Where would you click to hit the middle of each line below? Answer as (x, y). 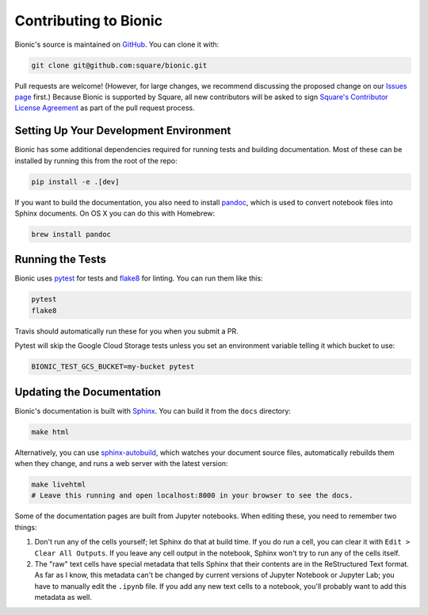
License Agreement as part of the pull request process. (105, 108)
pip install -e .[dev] (75, 181)
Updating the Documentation (88, 392)
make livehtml (59, 485)
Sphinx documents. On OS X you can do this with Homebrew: (115, 213)
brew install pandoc (71, 234)
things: (26, 527)
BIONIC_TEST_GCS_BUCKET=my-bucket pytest (113, 367)
